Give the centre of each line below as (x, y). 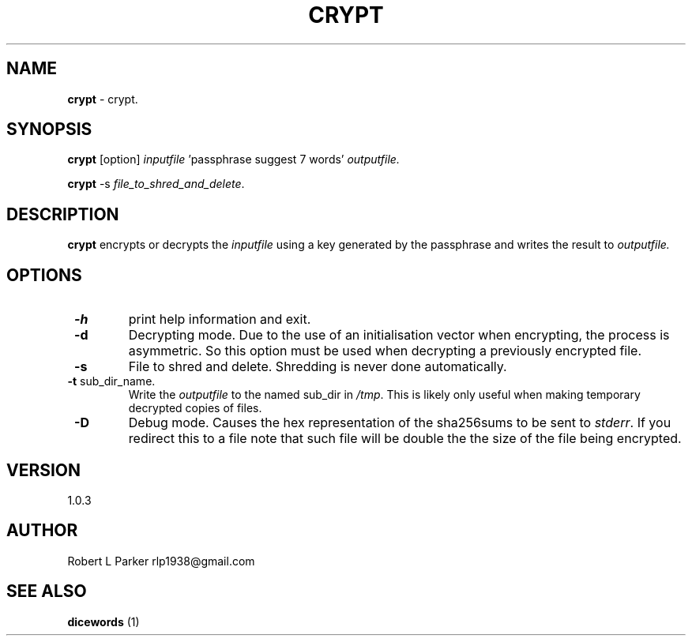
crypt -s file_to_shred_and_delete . (156, 184)
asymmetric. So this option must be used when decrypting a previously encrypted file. (385, 351)
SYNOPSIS (49, 130)
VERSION (44, 470)
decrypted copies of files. (195, 408)
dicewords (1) (103, 621)
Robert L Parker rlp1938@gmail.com (161, 561)
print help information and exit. (220, 319)
